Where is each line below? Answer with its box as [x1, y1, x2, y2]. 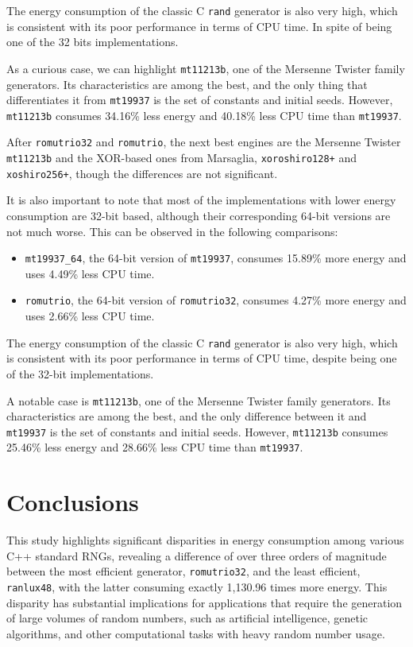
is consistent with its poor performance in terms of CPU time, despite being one [6, 350, 397, 366]
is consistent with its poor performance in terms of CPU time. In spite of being [6, 17, 392, 34]
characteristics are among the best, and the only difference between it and [6, 408, 367, 424]
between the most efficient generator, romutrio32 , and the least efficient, [6, 563, 361, 579]
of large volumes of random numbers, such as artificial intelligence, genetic [6, 610, 369, 626]
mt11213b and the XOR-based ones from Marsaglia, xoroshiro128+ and [6, 149, 357, 166]
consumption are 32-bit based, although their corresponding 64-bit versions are [6, 207, 391, 223]
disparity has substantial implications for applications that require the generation [6, 594, 403, 610]
